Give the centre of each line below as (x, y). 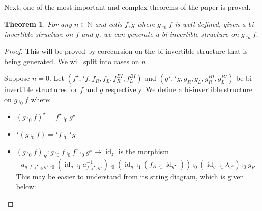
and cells (108, 24)
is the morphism (143, 151)
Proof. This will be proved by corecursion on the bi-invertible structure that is (126, 51)
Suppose (17, 78)
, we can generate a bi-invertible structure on (169, 34)
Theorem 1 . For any (38, 24)
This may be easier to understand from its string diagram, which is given (130, 176)
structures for (56, 89)
